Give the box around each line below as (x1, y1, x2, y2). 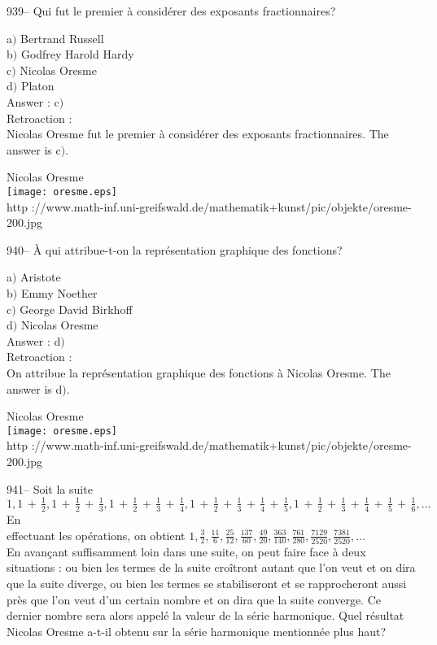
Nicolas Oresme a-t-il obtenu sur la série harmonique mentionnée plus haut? (7, 622, 387, 639)
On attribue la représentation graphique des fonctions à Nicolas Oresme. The (7, 364, 391, 381)
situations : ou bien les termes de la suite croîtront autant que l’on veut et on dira (7, 559, 416, 576)
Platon (20, 77, 55, 94)
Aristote (20, 268, 61, 285)
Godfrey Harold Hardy (20, 46, 134, 63)
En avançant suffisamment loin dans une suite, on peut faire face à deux (7, 543, 366, 560)
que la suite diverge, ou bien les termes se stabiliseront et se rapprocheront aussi (7, 575, 407, 592)
